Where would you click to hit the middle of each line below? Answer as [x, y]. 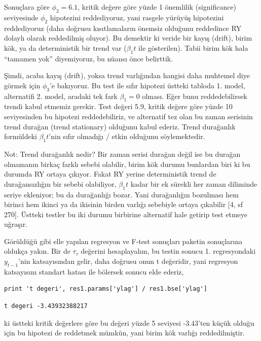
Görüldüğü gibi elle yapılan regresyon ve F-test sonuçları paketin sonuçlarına [123, 241]
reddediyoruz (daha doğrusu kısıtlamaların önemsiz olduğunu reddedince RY [123, 28]
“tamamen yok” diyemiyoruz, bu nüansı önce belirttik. [89, 58]
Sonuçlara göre [27, 7]
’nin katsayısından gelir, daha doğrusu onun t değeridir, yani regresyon [128, 261]
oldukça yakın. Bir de [37, 251]
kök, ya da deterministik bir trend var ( [65, 47]
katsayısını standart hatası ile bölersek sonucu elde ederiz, [94, 271]
